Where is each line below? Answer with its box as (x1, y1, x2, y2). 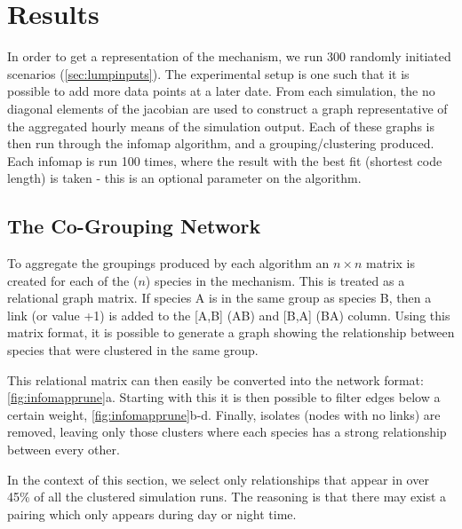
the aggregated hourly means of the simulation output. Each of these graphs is (7, 116, 434, 135)
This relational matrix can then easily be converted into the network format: (7, 370, 424, 389)
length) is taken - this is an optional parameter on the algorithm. (7, 169, 362, 187)
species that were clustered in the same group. (7, 341, 259, 359)
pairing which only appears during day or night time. (7, 504, 297, 523)
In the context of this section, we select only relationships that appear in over (7, 470, 429, 488)
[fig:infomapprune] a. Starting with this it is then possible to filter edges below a (7, 388, 441, 407)
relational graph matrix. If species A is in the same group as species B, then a (7, 288, 432, 307)
